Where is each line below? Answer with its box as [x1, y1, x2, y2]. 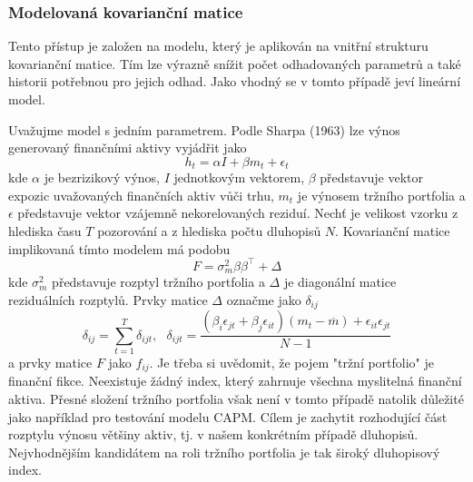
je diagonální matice [283, 272, 397, 291]
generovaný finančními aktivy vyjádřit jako [8, 138, 247, 157]
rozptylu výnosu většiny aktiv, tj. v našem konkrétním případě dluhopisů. [8, 425, 419, 444]
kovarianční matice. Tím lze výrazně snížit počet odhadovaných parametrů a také [8, 54, 461, 73]
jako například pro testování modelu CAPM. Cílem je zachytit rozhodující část [8, 407, 448, 426]
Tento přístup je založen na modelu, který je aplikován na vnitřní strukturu [8, 36, 429, 55]
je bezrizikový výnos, [44, 168, 160, 187]
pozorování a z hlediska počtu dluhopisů [97, 221, 321, 241]
